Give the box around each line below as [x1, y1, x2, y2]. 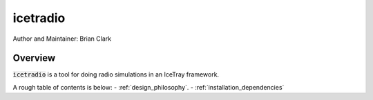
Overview [12, 52, 56, 64]
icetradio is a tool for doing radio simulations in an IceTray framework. [12, 70, 220, 79]
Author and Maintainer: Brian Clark [12, 34, 112, 43]
